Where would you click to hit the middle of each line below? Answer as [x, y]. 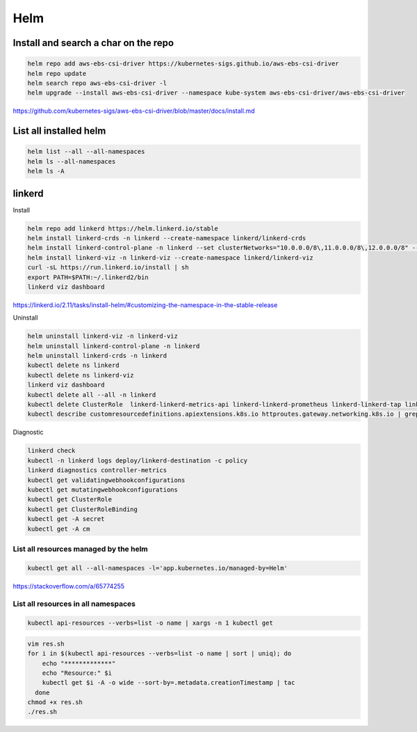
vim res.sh [46, 644]
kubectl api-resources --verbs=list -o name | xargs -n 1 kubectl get [150, 623]
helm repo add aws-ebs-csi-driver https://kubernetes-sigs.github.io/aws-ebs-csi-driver [183, 64]
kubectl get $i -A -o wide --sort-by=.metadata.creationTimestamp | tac [169, 683]
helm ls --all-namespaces [72, 161]
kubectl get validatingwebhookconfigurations [106, 480]
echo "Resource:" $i [77, 673]
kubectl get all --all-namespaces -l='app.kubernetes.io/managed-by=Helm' [158, 568]
